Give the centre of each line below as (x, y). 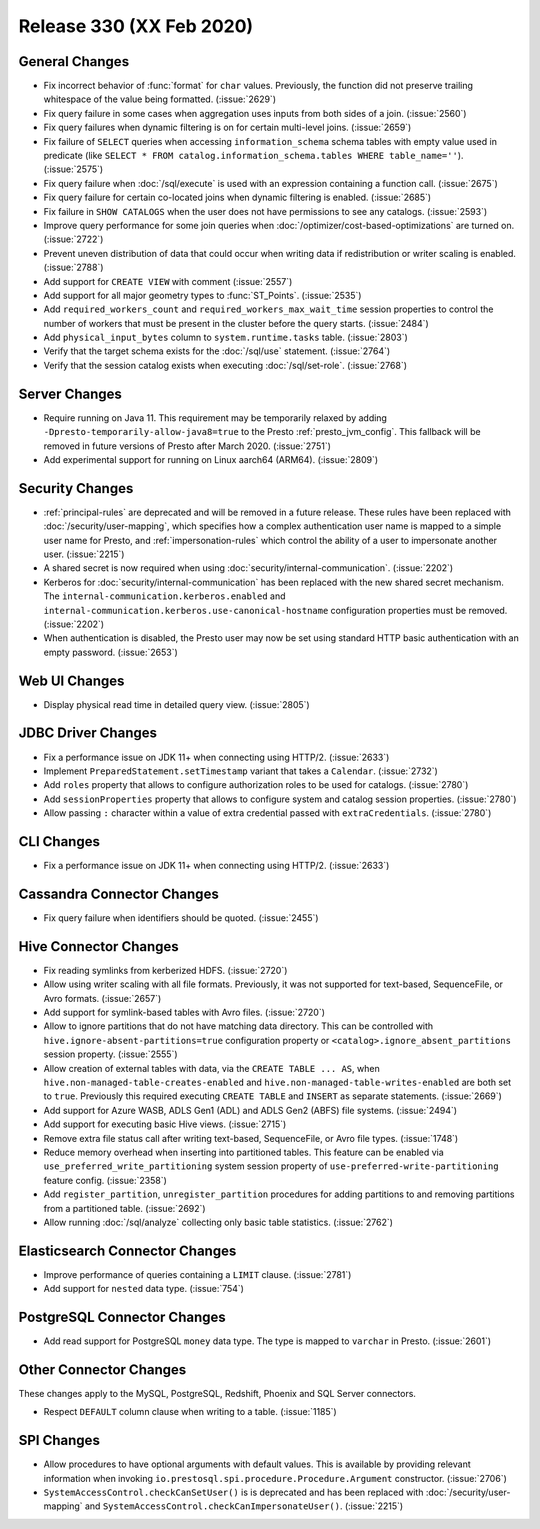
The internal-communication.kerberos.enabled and (164, 596)
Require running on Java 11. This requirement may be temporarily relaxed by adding (215, 417)
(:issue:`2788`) (73, 267)
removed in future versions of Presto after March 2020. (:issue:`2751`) (187, 446)
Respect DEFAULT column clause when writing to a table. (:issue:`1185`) (190, 1412)
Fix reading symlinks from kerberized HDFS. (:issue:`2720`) (165, 970)
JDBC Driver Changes (88, 733)
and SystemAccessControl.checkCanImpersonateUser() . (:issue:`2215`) (244, 1506)
